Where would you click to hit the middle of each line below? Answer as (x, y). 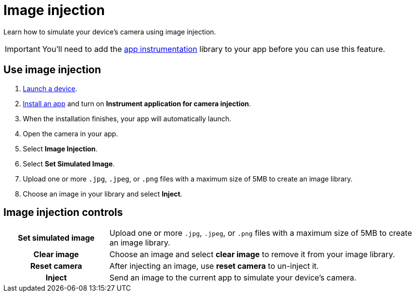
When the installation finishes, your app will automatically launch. (127, 118)
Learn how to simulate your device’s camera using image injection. (110, 32)
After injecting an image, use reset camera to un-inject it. (214, 266)
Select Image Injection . (60, 148)
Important (23, 49)
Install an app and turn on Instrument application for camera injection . (137, 103)
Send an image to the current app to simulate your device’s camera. (233, 278)
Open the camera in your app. (71, 133)
